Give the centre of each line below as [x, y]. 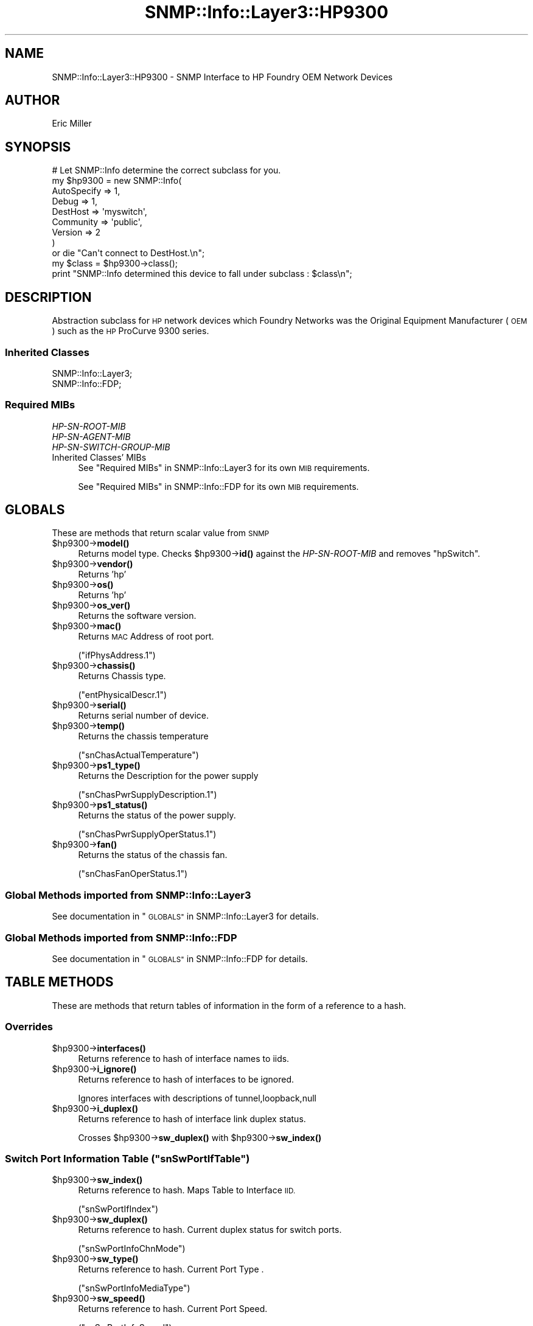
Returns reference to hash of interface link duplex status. [192, 1118]
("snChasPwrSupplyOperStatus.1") [147, 834]
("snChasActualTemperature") [138, 755]
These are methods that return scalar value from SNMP [161, 533]
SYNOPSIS [38, 147]
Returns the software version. [137, 616]
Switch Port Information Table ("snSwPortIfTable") [127, 1158]
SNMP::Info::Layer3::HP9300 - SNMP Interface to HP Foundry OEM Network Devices [222, 77]
